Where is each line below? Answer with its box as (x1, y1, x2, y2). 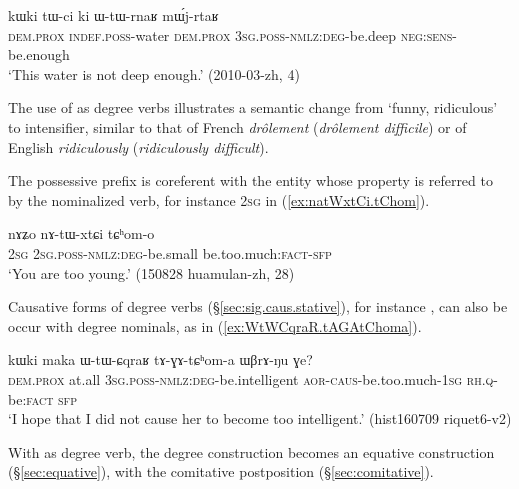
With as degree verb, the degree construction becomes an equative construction (8, 441, 495, 462)
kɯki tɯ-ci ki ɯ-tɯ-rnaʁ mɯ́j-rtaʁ (8, 5, 219, 25)
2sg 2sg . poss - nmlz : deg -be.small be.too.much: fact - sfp (8, 242, 332, 263)
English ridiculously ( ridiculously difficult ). (8, 136, 269, 157)
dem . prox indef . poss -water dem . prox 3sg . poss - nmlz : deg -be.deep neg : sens (8, 24, 453, 45)
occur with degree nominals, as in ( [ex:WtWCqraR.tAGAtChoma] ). (8, 315, 422, 336)
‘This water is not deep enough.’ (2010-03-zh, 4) (8, 63, 300, 84)
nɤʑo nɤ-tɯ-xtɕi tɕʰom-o (8, 223, 155, 244)
